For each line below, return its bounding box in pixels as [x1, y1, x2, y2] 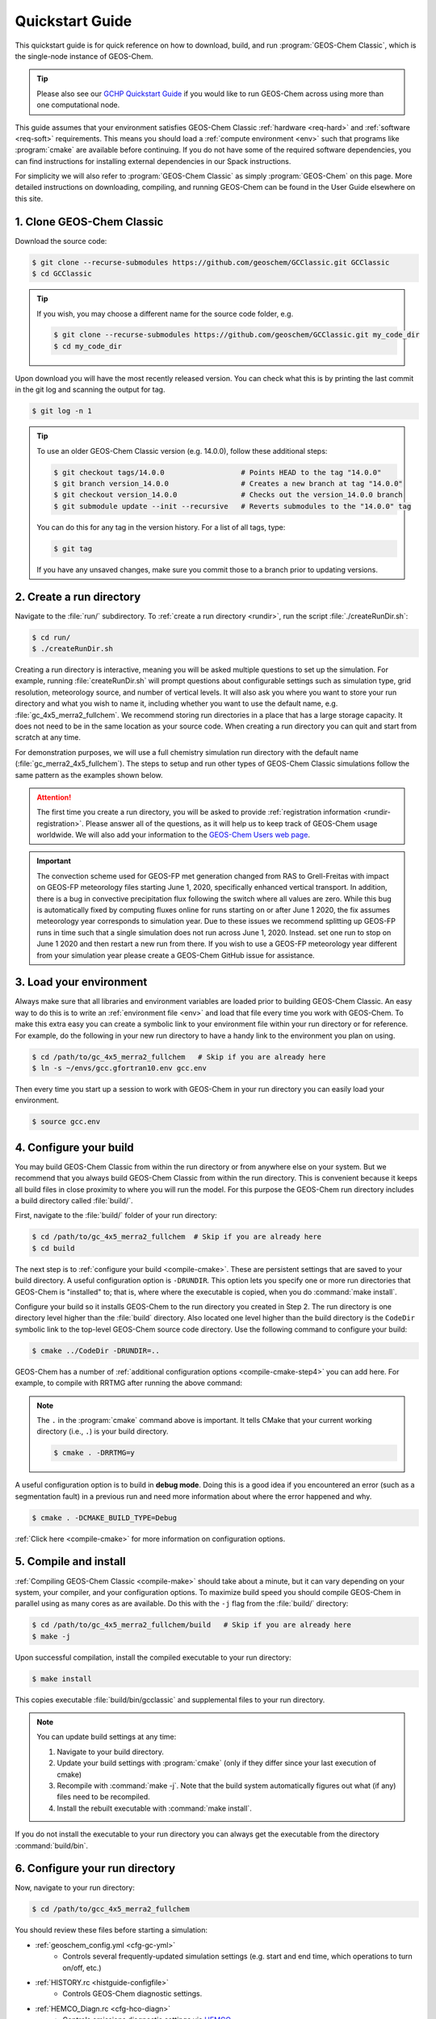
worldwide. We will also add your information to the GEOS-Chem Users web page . [36, 830, 311, 840]
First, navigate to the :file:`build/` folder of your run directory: [15, 1211, 217, 1220]
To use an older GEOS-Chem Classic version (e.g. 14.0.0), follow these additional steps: [36, 446, 328, 455]
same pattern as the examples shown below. [15, 770, 163, 779]
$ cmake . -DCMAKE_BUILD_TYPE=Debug [31, 1513, 178, 1522]
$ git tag [53, 544, 93, 553]
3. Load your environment [15, 976, 148, 989]
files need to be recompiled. [57, 1792, 150, 1802]
